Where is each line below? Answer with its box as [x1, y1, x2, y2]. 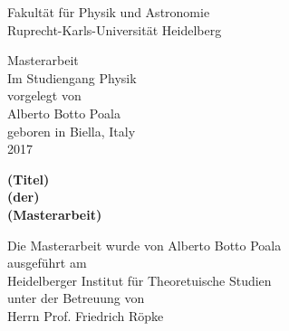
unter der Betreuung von [7, 288, 145, 307]
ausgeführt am [7, 253, 87, 272]
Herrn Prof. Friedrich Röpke [7, 306, 164, 325]
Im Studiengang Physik [7, 68, 137, 87]
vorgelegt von [7, 86, 82, 105]
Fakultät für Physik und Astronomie [7, 3, 210, 21]
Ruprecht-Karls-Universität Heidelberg [7, 20, 222, 39]
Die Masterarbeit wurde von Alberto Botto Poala [7, 235, 282, 254]
